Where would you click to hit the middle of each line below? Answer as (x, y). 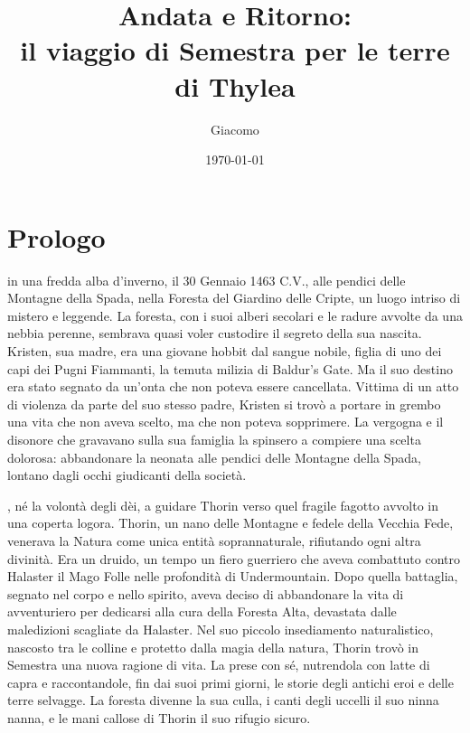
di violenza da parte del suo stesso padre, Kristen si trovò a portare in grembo (224, 404)
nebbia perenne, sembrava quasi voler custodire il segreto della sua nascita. (215, 333)
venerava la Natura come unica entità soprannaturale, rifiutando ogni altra (214, 540)
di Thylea (235, 85)
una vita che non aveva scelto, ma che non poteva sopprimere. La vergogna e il (226, 422)
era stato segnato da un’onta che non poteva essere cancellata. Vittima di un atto (233, 386)
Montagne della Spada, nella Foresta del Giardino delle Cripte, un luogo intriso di (234, 298)
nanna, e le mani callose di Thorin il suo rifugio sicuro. (159, 717)
